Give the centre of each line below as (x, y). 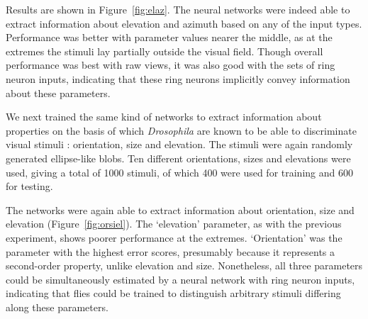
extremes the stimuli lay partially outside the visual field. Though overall (165, 51)
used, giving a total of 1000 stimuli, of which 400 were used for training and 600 (179, 172)
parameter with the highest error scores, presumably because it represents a (171, 251)
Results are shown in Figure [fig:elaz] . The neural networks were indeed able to (178, 9)
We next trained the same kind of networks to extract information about (164, 117)
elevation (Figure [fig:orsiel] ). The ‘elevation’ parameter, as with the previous (174, 224)
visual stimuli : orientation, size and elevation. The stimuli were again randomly (179, 144)
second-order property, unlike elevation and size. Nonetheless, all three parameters (184, 265)
